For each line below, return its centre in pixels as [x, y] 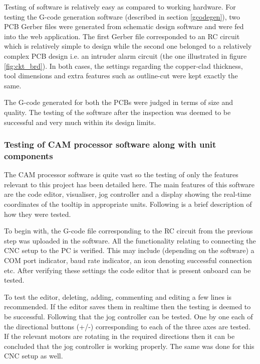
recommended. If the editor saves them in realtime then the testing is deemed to [127, 307]
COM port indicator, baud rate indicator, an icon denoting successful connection [128, 260]
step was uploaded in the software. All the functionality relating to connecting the [130, 240]
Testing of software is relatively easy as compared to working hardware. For [120, 7]
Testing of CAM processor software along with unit [110, 144]
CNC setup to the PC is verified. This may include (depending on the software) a [129, 250]
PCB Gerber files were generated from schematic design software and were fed [124, 26]
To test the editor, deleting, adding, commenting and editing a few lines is [118, 296]
